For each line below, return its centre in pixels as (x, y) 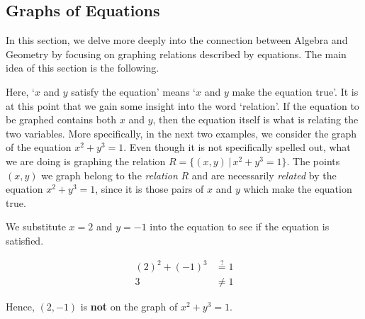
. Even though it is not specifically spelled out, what (237, 147)
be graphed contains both (61, 119)
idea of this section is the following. (83, 68)
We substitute (36, 226)
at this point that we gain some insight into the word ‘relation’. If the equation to (182, 105)
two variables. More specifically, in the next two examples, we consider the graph (181, 133)
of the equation (39, 147)
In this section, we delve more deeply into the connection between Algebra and (177, 40)
